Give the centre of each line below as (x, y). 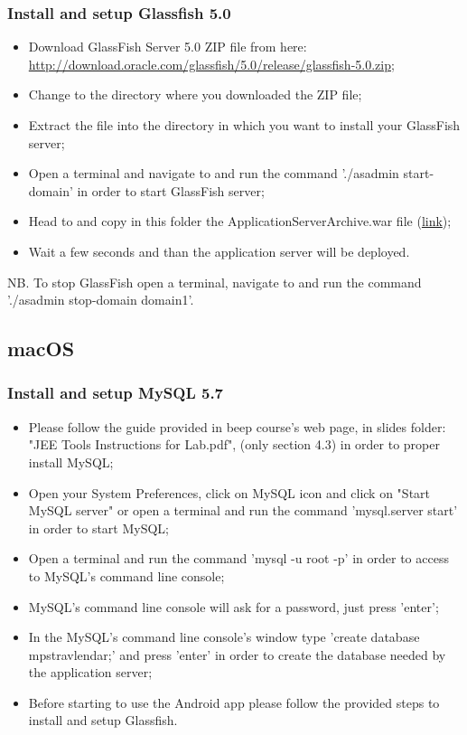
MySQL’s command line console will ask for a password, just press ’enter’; (233, 606)
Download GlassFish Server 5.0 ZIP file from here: (168, 47)
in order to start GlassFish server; (171, 190)
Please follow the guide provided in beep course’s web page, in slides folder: (237, 426)
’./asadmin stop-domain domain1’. (101, 300)
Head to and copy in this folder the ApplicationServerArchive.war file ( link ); (240, 221)
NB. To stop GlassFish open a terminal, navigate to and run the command (215, 282)
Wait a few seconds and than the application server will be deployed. (219, 251)
